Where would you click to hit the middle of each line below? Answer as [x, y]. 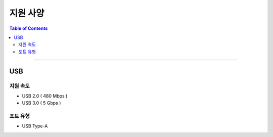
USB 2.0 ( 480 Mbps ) [45, 96]
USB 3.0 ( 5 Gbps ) [41, 103]
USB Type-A [35, 126]
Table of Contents [29, 28]
